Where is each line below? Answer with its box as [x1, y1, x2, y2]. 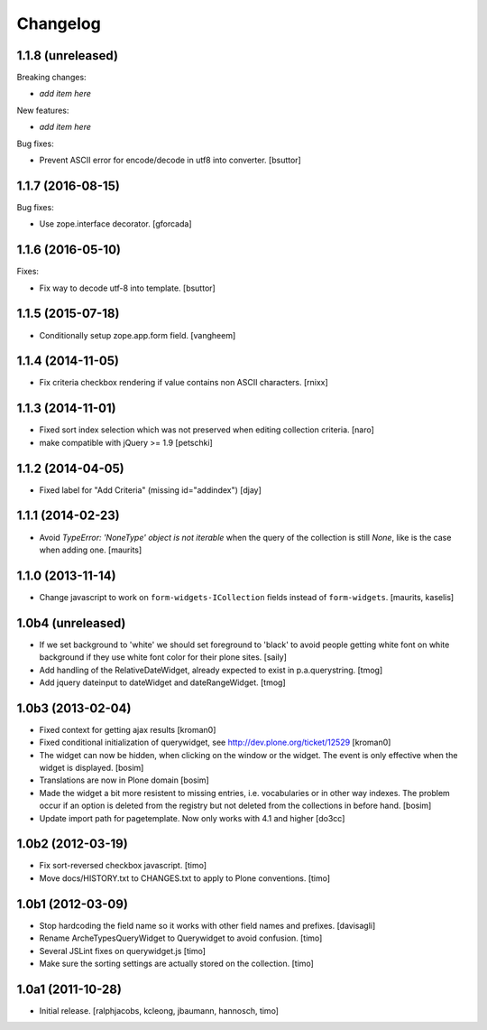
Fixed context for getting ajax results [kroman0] [39, 724, 216, 735]
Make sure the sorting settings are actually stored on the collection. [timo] [39, 958, 315, 969]
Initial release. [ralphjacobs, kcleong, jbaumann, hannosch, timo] [39, 1005, 280, 1016]
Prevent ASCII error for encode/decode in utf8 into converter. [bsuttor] [39, 154, 301, 166]
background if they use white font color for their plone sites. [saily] [39, 652, 288, 663]
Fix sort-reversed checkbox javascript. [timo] [39, 860, 207, 871]
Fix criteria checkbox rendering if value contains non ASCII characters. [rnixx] [39, 377, 328, 388]
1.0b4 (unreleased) [16, 615, 126, 631]
